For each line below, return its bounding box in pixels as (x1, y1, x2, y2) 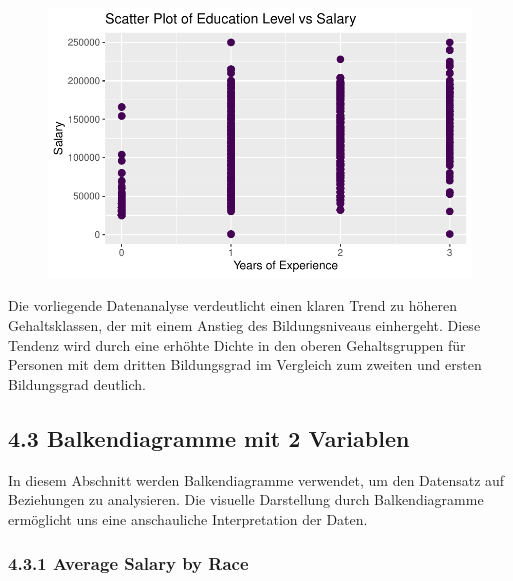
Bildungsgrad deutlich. (8, 373, 147, 394)
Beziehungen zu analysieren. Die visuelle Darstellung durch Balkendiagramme (8, 489, 484, 510)
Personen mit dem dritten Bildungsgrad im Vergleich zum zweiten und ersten (8, 354, 482, 375)
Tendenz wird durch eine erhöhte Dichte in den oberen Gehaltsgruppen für (8, 334, 466, 355)
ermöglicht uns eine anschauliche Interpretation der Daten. (8, 508, 368, 529)
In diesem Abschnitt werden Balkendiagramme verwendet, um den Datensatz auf (8, 469, 505, 490)
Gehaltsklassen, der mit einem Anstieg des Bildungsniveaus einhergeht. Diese (8, 315, 481, 335)
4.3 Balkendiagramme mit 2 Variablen (8, 422, 410, 453)
